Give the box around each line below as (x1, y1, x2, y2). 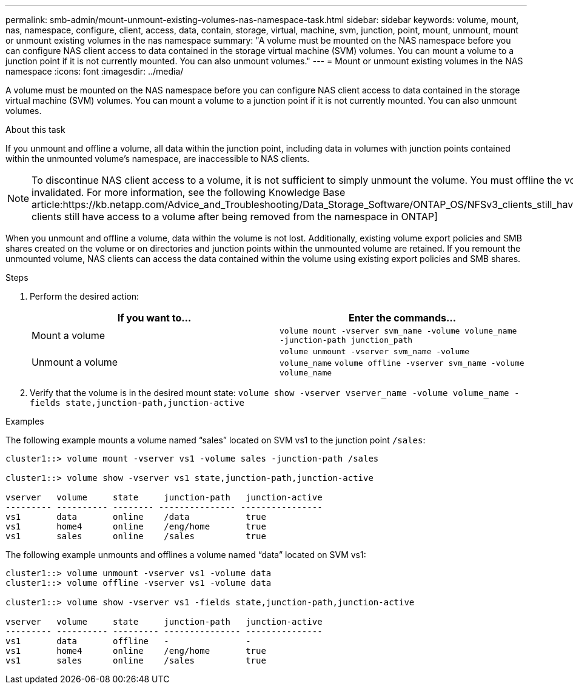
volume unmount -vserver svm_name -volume (280, 347, 470, 356)
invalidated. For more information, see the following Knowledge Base (32, 186, 346, 198)
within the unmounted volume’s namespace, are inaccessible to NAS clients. (5, 153, 310, 164)
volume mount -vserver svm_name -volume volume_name (280, 326, 517, 335)
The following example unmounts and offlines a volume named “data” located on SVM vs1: (5, 550, 366, 560)
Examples (5, 416, 44, 426)
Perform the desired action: (30, 291, 139, 301)
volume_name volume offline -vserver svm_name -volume (280, 358, 524, 368)
